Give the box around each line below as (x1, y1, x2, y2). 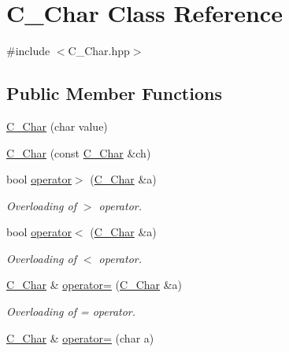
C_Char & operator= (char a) (6, 329, 154, 346)
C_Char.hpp (68, 43, 130, 59)
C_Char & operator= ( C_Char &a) (6, 276, 183, 293)
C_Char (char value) (6, 117, 108, 134)
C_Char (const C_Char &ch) (6, 144, 151, 161)
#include (6, 43, 50, 59)
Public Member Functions (6, 81, 222, 106)
